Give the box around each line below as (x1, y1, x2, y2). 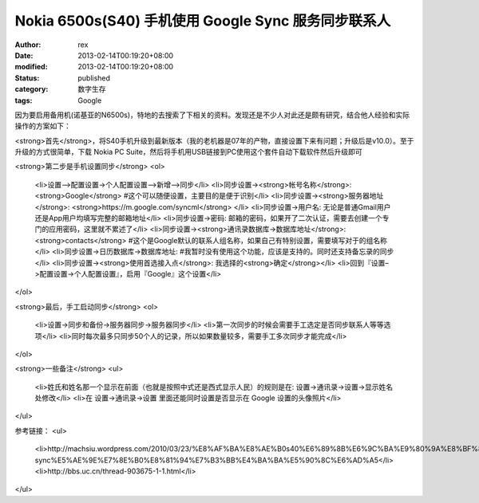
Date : (14, 50, 34, 60)
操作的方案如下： (14, 121, 71, 131)
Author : (14, 40, 42, 49)
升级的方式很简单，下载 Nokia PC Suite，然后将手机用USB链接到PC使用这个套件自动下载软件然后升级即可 (14, 147, 362, 157)
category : (14, 84, 49, 94)
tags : (14, 96, 33, 105)
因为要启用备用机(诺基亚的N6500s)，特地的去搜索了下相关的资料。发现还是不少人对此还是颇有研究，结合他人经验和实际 (14, 110, 410, 120)
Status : (14, 73, 40, 83)
